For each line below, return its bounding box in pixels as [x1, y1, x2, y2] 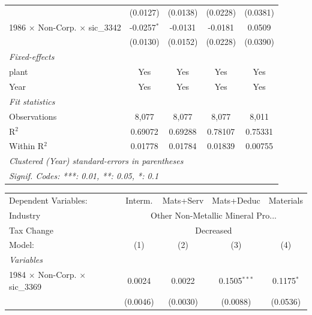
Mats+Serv [162, 193, 204, 206]
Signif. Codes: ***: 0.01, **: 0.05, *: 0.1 [9, 169, 159, 182]
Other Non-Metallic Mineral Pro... [150, 208, 277, 221]
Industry [9, 208, 41, 221]
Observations [9, 110, 57, 122]
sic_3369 [9, 280, 42, 292]
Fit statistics [9, 95, 55, 107]
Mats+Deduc [212, 193, 260, 206]
